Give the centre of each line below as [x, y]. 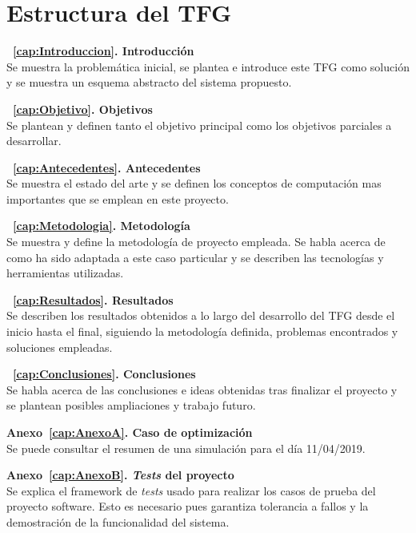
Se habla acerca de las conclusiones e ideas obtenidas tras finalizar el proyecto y [202, 389]
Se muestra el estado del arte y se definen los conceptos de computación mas [194, 183]
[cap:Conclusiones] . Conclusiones [104, 374]
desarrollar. [34, 141]
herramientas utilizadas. [65, 273]
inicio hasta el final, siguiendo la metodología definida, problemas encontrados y [202, 331]
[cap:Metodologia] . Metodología [102, 226]
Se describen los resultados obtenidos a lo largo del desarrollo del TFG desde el [201, 315]
